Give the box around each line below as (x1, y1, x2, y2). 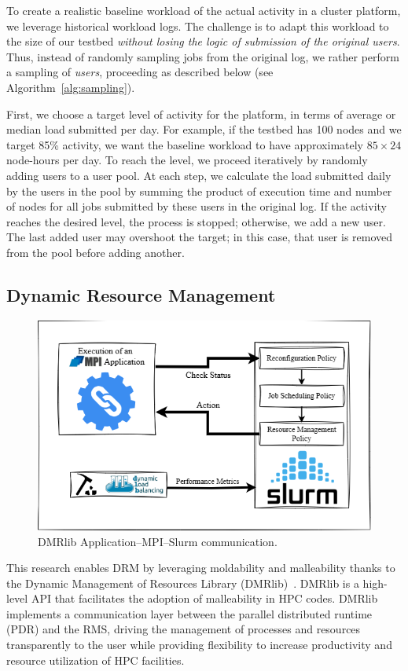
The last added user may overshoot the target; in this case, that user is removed (6, 229, 393, 245)
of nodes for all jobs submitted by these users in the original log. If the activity (6, 198, 387, 214)
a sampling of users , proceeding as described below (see (6, 64, 274, 80)
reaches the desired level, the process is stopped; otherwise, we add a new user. (6, 213, 386, 229)
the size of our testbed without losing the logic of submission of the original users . (6, 33, 400, 49)
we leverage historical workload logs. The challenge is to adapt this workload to (6, 17, 389, 34)
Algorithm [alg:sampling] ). (6, 79, 135, 95)
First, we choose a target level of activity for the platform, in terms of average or (6, 105, 396, 122)
